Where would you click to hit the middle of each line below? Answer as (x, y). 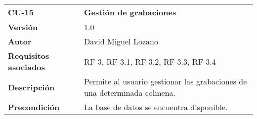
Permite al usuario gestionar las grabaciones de (166, 81)
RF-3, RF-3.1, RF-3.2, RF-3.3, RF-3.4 (150, 61)
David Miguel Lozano (121, 41)
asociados (26, 67)
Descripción (31, 87)
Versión (23, 27)
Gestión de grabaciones (130, 12)
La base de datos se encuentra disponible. (156, 107)
